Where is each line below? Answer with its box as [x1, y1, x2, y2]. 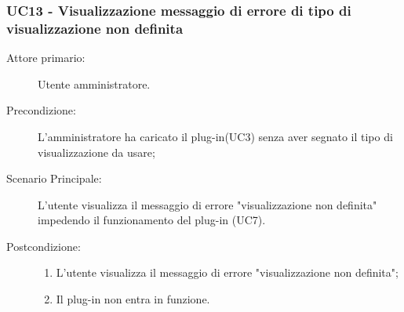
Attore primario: [6, 49, 86, 66]
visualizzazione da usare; [38, 143, 155, 160]
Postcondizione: [6, 238, 81, 254]
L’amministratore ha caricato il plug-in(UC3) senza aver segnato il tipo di [38, 128, 393, 144]
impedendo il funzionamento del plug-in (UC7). [38, 212, 266, 228]
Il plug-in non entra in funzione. [56, 291, 210, 307]
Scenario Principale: [6, 170, 102, 187]
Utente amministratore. [38, 75, 151, 92]
